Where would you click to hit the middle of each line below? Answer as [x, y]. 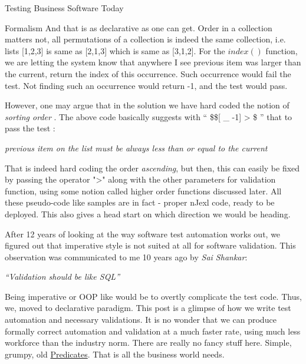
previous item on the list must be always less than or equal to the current [136, 148]
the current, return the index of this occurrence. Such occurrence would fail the [148, 73]
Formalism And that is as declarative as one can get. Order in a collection [139, 27]
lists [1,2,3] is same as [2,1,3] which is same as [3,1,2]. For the [115, 50]
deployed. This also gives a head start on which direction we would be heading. [148, 214]
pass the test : [30, 128]
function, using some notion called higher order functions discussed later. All [143, 191]
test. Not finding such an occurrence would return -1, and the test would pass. [146, 85]
